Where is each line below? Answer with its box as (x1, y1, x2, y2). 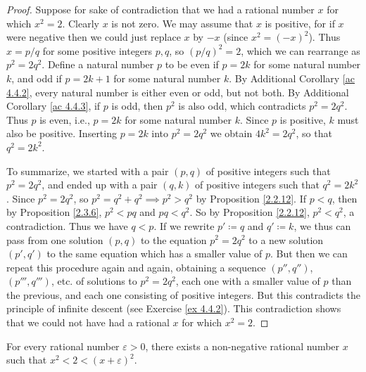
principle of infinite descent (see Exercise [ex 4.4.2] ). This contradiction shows (6, 301, 341, 316)
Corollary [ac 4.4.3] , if (6, 98, 101, 113)
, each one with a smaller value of (175, 274, 320, 288)
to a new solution (248, 232, 324, 247)
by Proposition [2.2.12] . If (196, 191, 307, 205)
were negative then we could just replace (6, 30, 181, 44)
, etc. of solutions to (51, 274, 137, 288)
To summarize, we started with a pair (6, 163, 169, 178)
